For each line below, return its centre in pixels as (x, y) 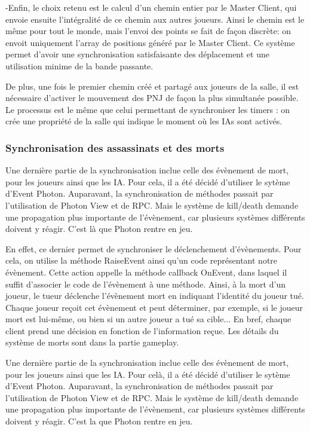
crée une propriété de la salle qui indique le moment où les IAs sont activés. (144, 121)
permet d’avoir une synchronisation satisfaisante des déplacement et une (137, 54)
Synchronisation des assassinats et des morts (115, 147)
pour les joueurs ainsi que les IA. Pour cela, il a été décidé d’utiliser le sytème (148, 181)
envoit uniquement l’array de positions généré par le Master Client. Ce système (150, 42)
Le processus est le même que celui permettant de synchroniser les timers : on (148, 109)
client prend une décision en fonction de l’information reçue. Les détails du (142, 330)
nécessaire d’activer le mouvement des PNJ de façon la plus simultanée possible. (152, 98)
